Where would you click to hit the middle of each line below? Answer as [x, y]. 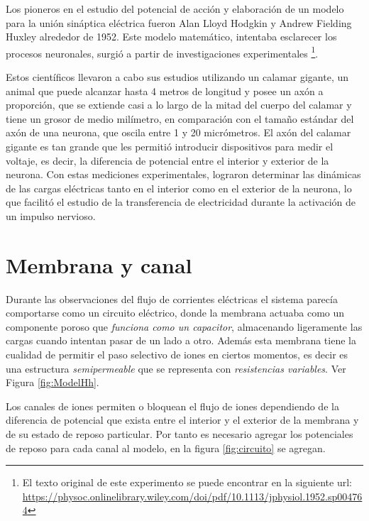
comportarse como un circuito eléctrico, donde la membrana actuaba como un [175, 313]
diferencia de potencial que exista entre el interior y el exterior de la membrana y [182, 420]
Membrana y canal [99, 264]
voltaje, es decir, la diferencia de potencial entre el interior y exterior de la [167, 160]
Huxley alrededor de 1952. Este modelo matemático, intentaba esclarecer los [171, 37]
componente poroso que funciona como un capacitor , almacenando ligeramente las [184, 326]
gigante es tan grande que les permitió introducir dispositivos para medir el [170, 146]
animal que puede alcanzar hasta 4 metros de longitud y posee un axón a [165, 91]
